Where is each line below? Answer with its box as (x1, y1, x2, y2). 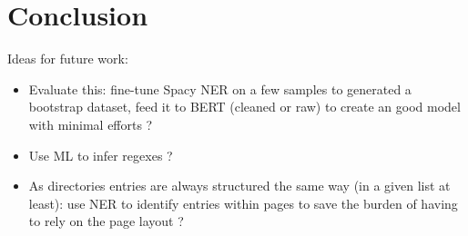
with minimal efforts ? (28, 114, 153, 133)
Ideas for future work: (7, 49, 128, 68)
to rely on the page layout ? (28, 211, 184, 231)
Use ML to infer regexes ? (28, 145, 173, 164)
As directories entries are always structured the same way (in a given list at (28, 176, 451, 195)
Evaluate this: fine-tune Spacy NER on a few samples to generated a (28, 79, 412, 98)
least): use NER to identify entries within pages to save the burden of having (28, 193, 458, 212)
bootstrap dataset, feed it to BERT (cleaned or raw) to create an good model (28, 97, 461, 116)
